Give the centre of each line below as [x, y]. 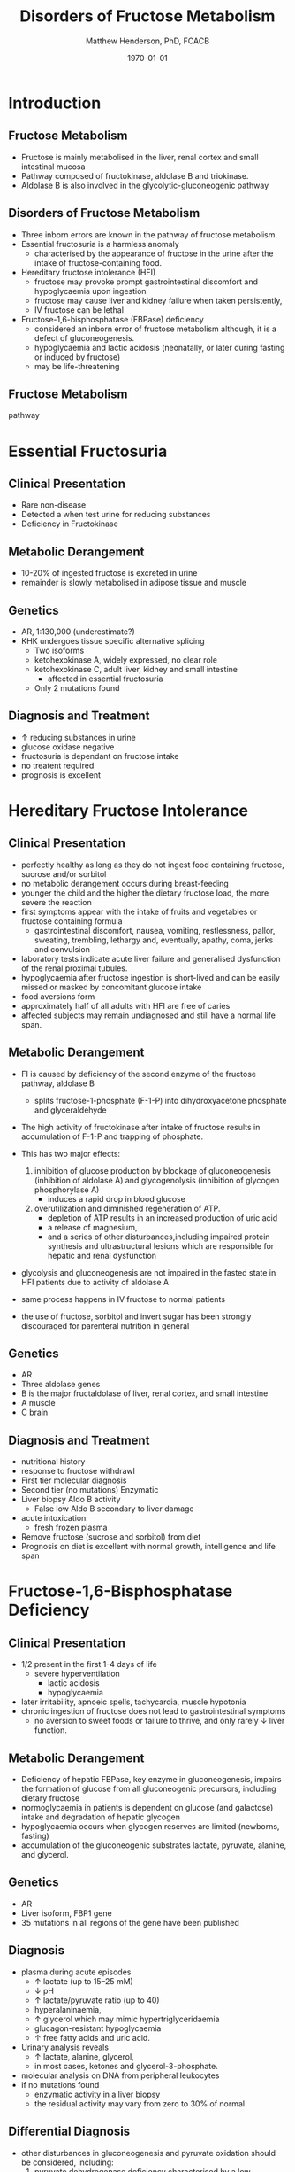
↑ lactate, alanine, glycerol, [84, 2056]
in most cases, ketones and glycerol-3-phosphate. [126, 2066]
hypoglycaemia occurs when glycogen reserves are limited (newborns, [150, 1827]
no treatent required [57, 765]
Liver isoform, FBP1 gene [66, 1913]
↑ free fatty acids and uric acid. [92, 2037]
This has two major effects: [71, 1153]
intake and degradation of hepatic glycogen [101, 1817]
